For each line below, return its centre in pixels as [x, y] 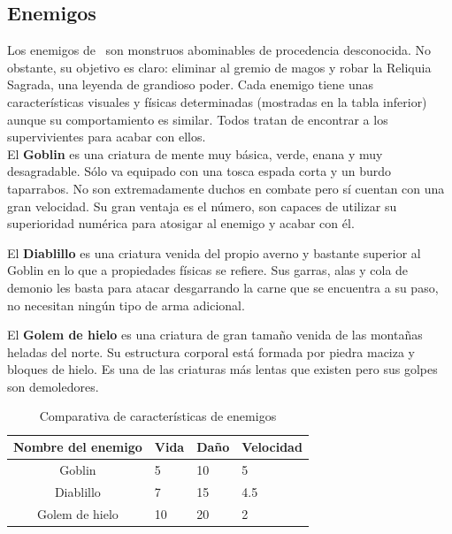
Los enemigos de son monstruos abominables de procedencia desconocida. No [219, 50]
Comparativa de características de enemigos [158, 416]
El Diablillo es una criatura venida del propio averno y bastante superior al [214, 252]
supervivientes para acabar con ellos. [107, 137]
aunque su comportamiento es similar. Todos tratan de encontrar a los [198, 119]
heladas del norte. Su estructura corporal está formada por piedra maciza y [211, 351]
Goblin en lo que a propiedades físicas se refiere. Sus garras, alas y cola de [208, 270]
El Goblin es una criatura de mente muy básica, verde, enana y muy [195, 153]
